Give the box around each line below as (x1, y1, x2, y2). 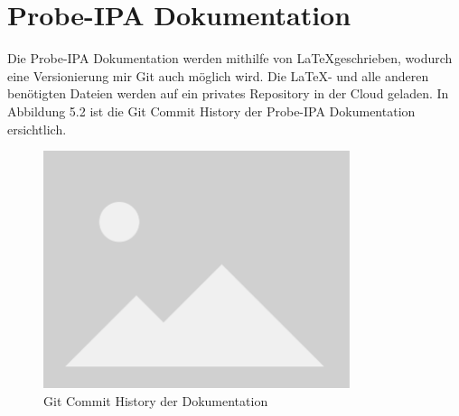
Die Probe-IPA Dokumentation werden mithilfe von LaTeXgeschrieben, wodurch (7, 49, 453, 68)
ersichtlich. (7, 119, 67, 138)
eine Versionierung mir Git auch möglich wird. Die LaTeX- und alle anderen (7, 66, 429, 85)
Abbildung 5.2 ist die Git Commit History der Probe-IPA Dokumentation (7, 101, 416, 120)
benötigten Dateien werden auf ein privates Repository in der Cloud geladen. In (7, 84, 449, 103)
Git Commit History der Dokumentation (43, 391, 268, 410)
